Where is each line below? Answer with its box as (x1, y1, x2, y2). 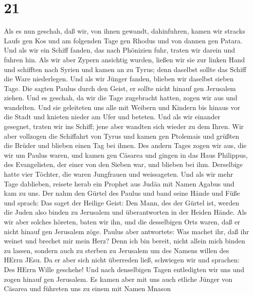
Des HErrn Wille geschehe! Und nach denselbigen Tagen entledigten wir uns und (4, 264, 244, 274)
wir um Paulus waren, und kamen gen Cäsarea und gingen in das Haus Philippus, (4, 149, 248, 160)
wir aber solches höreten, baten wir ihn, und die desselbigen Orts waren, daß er (4, 217, 240, 226)
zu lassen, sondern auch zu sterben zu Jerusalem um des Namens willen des (4, 245, 229, 255)
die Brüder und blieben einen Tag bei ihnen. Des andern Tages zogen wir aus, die (4, 140, 247, 150)
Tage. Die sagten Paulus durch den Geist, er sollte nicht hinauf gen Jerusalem (4, 83, 236, 93)
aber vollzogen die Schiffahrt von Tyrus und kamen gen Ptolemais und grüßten (4, 130, 239, 141)
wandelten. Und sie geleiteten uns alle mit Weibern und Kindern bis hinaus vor (4, 102, 240, 112)
